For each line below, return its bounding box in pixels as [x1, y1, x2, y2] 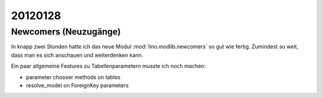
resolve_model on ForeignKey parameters [26, 81, 129, 89]
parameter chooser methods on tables [26, 73, 121, 81]
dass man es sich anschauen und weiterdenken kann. [11, 51, 144, 59]
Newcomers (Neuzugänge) [11, 26, 121, 37]
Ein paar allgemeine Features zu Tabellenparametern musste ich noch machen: [11, 63, 206, 70]
